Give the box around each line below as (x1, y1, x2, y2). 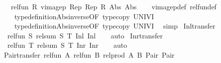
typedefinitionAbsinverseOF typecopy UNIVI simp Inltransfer (14, 21, 216, 31)
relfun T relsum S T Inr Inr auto (7, 40, 127, 50)
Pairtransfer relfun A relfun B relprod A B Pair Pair (3, 49, 175, 60)
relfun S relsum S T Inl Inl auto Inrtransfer (7, 30, 163, 40)
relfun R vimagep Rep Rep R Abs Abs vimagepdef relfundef (10, 1, 217, 11)
